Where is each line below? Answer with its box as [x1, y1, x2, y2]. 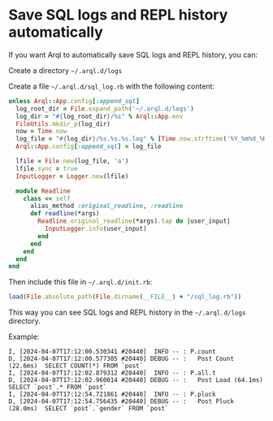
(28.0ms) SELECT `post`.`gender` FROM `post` [8, 405, 169, 413]
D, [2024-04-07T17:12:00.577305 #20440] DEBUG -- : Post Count [8, 355, 234, 363]
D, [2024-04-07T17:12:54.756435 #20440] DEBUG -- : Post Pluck [8, 397, 234, 406]
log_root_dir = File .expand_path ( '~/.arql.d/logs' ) [15, 104, 195, 113]
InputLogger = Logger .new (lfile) [15, 172, 129, 180]
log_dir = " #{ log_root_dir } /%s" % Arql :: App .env [15, 112, 184, 120]
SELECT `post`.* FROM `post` [8, 384, 107, 392]
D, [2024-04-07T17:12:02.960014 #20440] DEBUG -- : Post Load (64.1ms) [8, 376, 264, 384]
